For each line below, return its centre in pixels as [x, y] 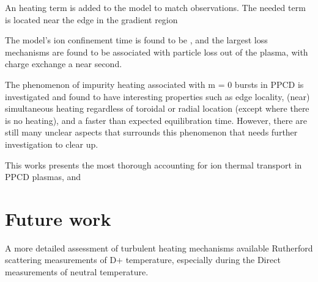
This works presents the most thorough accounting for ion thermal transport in [153, 164]
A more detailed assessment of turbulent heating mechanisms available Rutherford [159, 248]
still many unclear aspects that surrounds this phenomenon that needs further [151, 132]
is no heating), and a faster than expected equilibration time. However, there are [156, 120]
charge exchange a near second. [64, 64]
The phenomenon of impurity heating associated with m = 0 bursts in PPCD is [154, 84]
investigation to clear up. [52, 144]
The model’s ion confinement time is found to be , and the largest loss [136, 40]
